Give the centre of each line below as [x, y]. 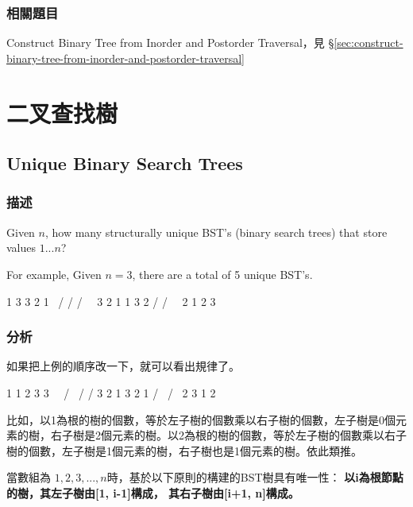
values [21, 248]
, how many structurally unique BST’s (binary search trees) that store [216, 232]
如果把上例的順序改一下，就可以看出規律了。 [123, 366]
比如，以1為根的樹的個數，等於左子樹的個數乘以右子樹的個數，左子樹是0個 [201, 419]
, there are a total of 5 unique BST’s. [222, 274]
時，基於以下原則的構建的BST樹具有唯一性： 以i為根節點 [255, 477]
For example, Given [54, 274]
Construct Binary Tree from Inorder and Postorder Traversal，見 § [170, 43]
